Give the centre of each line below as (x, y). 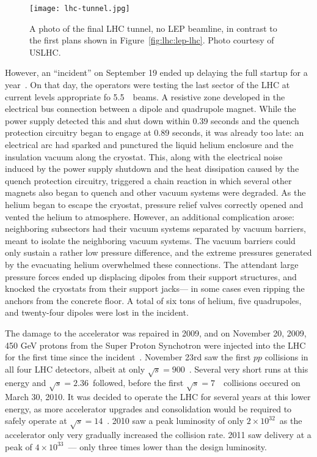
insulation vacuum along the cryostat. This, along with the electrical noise (144, 156)
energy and (26, 383)
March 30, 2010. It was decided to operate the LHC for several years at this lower (158, 397)
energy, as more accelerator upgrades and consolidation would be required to (148, 408)
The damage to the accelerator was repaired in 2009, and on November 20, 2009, (156, 333)
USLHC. (45, 52)
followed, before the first (138, 383)
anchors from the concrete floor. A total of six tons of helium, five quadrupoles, (153, 300)
